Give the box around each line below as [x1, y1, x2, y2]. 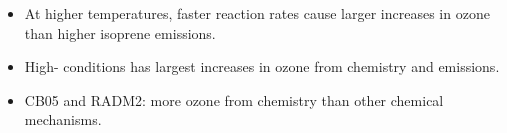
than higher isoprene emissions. [24, 22, 216, 43]
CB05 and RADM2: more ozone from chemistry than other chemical [24, 89, 444, 110]
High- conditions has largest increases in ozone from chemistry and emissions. [24, 56, 500, 77]
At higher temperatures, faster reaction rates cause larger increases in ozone [24, 3, 490, 23]
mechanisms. [24, 109, 102, 130]
